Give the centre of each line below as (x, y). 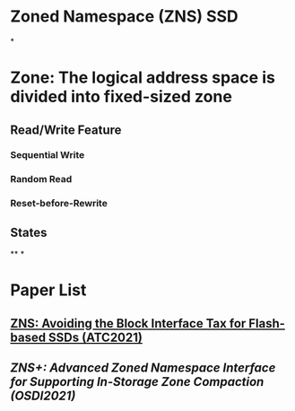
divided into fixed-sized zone (121, 97)
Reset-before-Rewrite (59, 204)
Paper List (48, 290)
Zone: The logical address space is (143, 78)
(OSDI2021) (43, 396)
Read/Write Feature (66, 130)
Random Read (41, 179)
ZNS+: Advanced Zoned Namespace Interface (143, 368)
